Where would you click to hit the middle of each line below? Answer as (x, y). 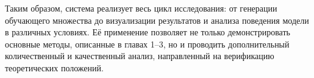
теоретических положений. (54, 67)
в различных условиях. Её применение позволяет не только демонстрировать (148, 32)
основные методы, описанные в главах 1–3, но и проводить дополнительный (147, 44)
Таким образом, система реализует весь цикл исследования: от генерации (141, 8)
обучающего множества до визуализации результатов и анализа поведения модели (157, 20)
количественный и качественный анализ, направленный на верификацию (140, 56)
